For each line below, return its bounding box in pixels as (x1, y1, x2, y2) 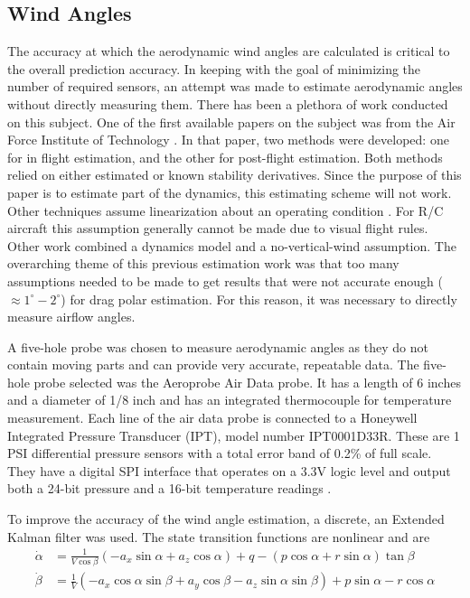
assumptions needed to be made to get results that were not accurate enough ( (7, 271, 443, 290)
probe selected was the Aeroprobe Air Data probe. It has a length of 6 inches (33, 372, 461, 391)
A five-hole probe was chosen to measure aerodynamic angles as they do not (7, 337, 428, 356)
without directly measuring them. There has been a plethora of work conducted (7, 94, 448, 113)
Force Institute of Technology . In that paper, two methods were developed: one (7, 130, 449, 149)
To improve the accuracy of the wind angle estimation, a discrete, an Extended (7, 509, 445, 528)
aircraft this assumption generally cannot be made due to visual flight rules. (7, 219, 428, 238)
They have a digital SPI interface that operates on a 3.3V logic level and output (7, 461, 451, 480)
